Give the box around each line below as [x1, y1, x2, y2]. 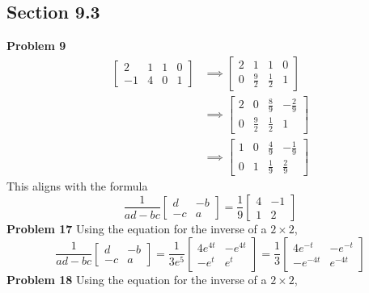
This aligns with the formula [6, 178, 148, 195]
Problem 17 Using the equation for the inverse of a [6, 220, 267, 236]
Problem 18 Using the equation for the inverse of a [6, 270, 267, 287]
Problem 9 [6, 37, 66, 54]
